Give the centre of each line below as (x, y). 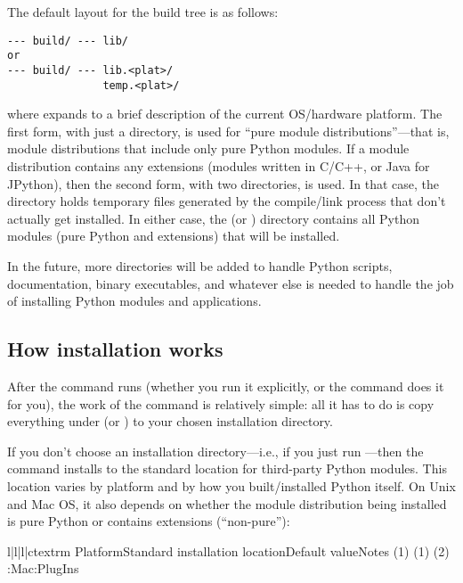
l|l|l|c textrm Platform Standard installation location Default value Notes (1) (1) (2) (228, 550)
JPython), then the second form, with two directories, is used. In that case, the (223, 183)
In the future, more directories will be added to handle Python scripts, (200, 265)
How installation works (115, 349)
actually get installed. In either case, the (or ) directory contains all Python (213, 218)
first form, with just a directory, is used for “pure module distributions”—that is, (228, 131)
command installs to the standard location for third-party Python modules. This (227, 468)
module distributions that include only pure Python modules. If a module (208, 148)
